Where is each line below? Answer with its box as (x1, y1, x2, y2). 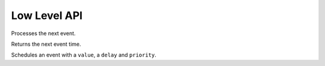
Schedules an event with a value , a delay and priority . (11, 51, 156, 59)
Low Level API (11, 9, 83, 22)
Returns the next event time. (11, 40, 81, 48)
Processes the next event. (11, 30, 76, 37)
